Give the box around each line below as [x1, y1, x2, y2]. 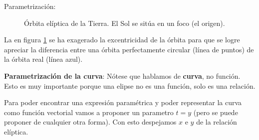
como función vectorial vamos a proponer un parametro [4, 107, 174, 117]
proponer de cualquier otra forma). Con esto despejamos [4, 117, 177, 127]
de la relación [196, 117, 237, 127]
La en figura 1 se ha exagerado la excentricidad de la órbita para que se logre [4, 34, 240, 45]
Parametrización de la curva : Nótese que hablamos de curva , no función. [4, 70, 241, 81]
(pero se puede [193, 107, 238, 117]
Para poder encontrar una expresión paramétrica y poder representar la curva [4, 97, 242, 108]
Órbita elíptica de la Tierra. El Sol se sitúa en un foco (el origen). [24, 17, 225, 28]
